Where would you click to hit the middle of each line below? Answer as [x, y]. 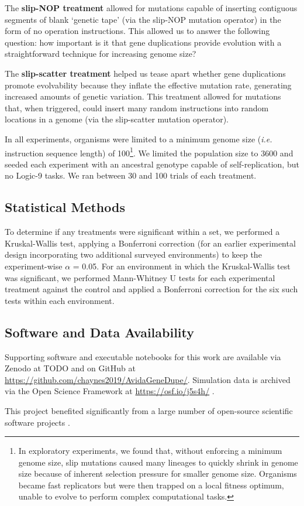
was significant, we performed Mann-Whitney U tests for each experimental [140, 277]
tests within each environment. [60, 300]
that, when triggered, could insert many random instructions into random [137, 107]
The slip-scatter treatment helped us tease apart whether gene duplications [145, 73]
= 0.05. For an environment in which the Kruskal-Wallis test [182, 266]
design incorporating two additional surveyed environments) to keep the [133, 254]
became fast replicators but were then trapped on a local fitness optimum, [151, 485]
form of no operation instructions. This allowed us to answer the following [137, 31]
